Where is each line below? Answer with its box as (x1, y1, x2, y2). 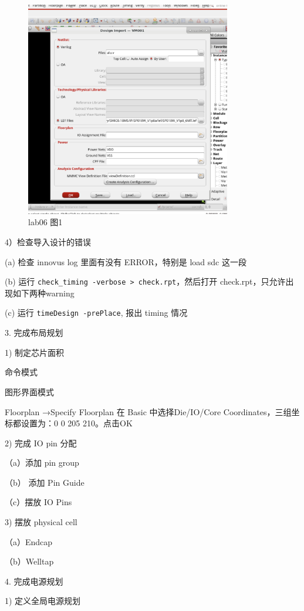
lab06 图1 (28, 216, 63, 228)
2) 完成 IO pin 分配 (5, 436, 77, 449)
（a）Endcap (5, 535, 53, 547)
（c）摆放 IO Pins (5, 496, 72, 508)
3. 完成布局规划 (5, 326, 63, 339)
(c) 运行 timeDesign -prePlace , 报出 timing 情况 (5, 306, 188, 319)
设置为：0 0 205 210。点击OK (21, 417, 133, 429)
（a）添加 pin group (5, 456, 79, 469)
